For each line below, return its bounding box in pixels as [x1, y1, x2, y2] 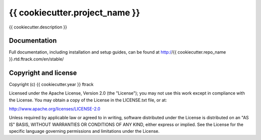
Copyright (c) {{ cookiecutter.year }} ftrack [9, 81, 94, 87]
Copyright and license [9, 69, 77, 77]
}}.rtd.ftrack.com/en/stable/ [9, 56, 64, 62]
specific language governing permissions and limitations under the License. [9, 128, 159, 134]
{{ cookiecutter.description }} [9, 24, 67, 30]
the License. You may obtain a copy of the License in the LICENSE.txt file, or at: [9, 97, 167, 103]
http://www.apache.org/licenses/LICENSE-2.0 [9, 106, 101, 112]
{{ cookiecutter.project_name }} [9, 7, 140, 18]
